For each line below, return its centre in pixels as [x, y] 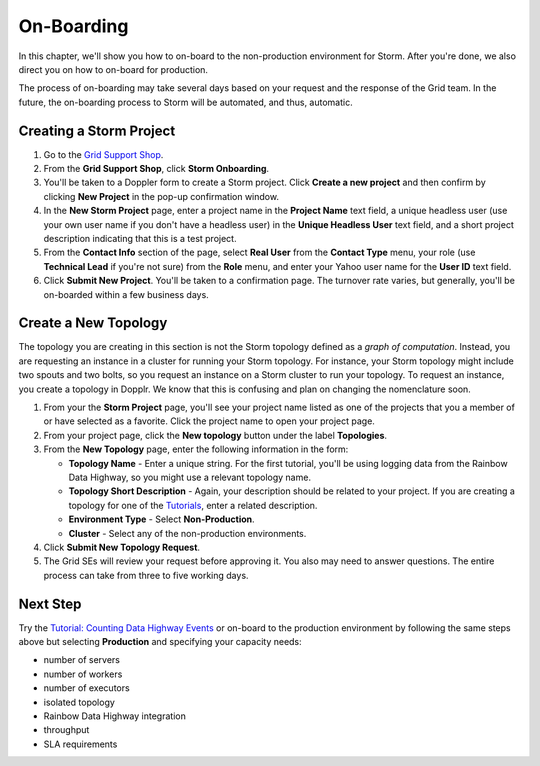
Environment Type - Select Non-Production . [161, 519]
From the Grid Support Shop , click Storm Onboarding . [156, 169]
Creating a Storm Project [97, 130]
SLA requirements [80, 744]
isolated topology [79, 702]
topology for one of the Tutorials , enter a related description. [193, 505]
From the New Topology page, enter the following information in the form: [196, 449]
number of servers [81, 660]
